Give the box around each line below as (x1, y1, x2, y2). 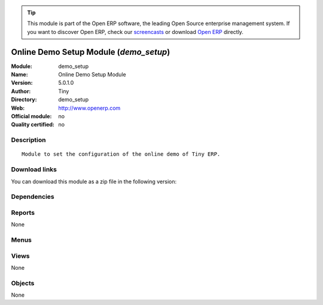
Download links (11, 165, 57, 174)
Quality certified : (11, 121, 55, 128)
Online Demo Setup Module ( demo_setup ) (11, 47, 170, 57)
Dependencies (11, 193, 55, 201)
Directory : (11, 96, 37, 103)
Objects (11, 279, 35, 287)
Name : (11, 71, 28, 78)
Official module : (11, 113, 52, 120)
